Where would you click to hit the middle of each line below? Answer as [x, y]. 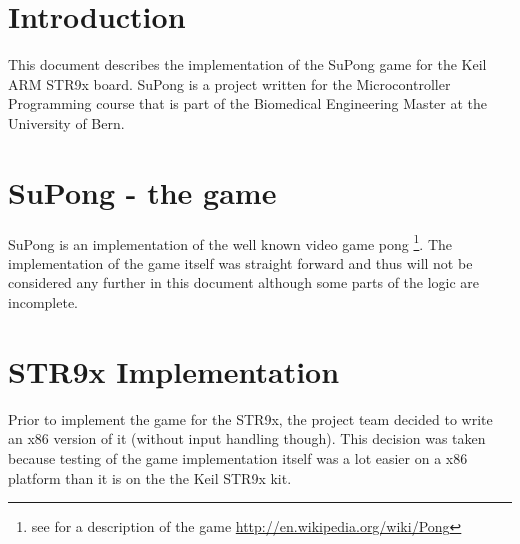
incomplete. [43, 302]
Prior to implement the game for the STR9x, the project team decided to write [250, 418]
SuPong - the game [142, 191]
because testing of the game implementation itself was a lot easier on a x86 [238, 457]
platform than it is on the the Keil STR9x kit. [150, 477]
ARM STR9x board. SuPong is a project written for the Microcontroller [229, 83]
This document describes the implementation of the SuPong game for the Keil [247, 64]
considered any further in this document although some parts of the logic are [244, 282]
